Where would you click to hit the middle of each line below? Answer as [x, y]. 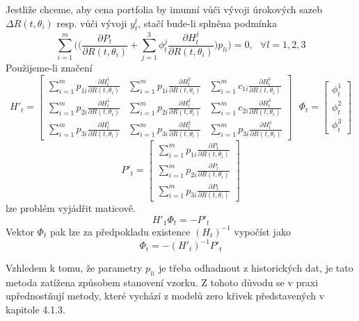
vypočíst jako [262, 231]
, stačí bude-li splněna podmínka [207, 23]
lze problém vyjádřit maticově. [71, 207]
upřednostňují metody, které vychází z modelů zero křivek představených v [165, 296]
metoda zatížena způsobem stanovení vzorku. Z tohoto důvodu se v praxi [162, 282]
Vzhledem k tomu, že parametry [74, 268]
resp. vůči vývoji [92, 23]
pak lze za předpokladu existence [120, 231]
